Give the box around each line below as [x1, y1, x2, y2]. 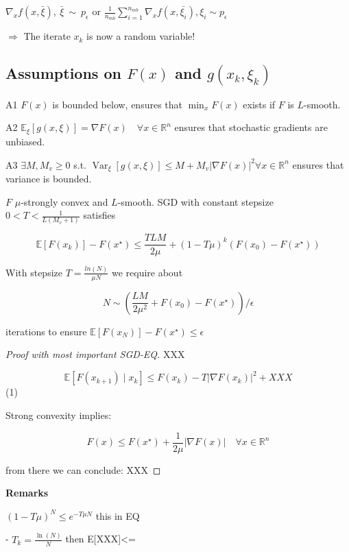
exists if [243, 97, 276, 111]
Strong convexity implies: [5, 407, 112, 422]
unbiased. [5, 134, 45, 148]
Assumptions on [5, 62, 121, 84]
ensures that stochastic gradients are [174, 120, 328, 134]
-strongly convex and [21, 194, 108, 208]
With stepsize [5, 265, 62, 279]
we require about [111, 265, 183, 279]
